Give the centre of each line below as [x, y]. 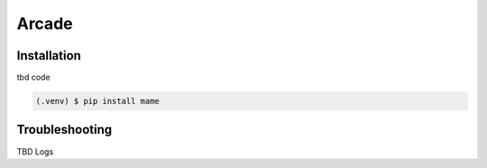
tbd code [33, 78]
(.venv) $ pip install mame [97, 101]
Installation [49, 56]
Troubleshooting [64, 130]
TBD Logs [35, 151]
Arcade [45, 23]
